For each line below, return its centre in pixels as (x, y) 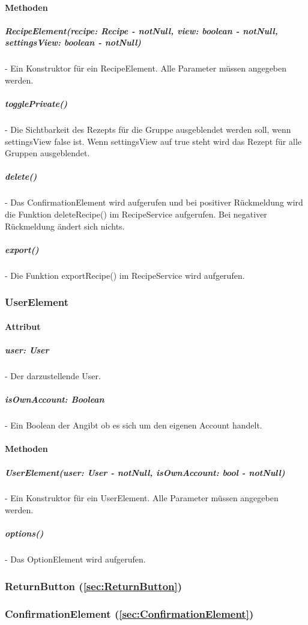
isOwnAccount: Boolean (55, 399)
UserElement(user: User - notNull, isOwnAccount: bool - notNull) (145, 472)
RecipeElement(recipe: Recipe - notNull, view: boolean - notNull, (141, 30)
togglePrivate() (36, 104)
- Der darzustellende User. (53, 375)
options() (24, 533)
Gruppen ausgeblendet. (47, 153)
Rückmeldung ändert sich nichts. (65, 226)
